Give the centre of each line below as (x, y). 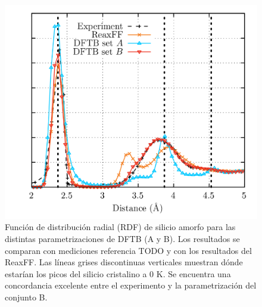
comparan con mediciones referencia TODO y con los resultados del (128, 250)
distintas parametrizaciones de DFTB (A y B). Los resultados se (122, 239)
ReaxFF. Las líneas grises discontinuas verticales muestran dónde (124, 262)
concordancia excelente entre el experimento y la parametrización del (131, 285)
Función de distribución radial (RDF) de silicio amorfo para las (120, 227)
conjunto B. (26, 297)
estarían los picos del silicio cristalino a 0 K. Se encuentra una (118, 273)
